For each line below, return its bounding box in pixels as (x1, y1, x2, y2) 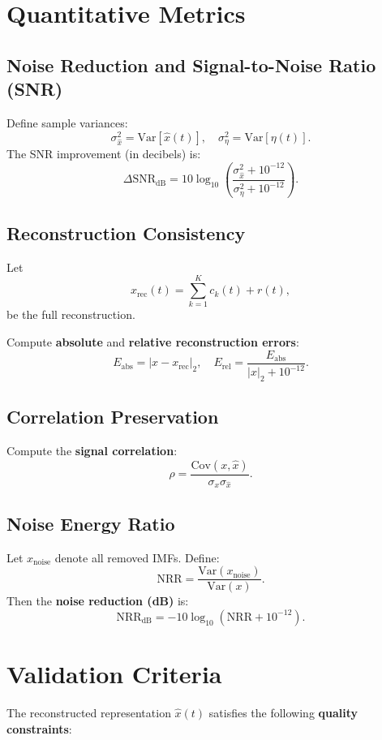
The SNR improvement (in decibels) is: (6, 145, 201, 162)
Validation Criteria (6, 657, 222, 691)
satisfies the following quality (208, 704, 358, 721)
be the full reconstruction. (6, 306, 135, 323)
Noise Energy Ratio (6, 510, 175, 536)
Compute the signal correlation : (6, 442, 178, 459)
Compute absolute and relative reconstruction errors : (6, 333, 299, 351)
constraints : (6, 720, 72, 737)
